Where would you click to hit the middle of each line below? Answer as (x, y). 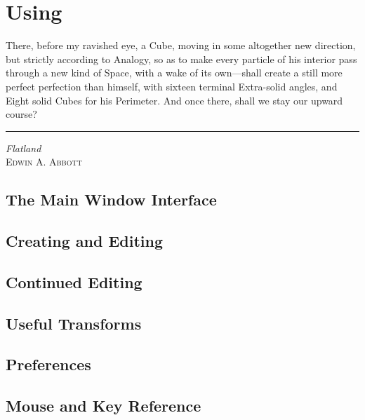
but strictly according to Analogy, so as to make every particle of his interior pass (181, 59)
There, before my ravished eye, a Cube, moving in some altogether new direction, (181, 45)
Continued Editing (74, 282)
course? (21, 114)
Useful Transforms (74, 323)
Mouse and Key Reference (104, 406)
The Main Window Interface (111, 199)
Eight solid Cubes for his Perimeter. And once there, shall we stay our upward (174, 100)
